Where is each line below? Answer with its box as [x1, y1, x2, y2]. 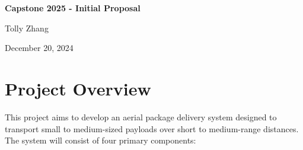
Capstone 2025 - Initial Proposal [5, 2, 141, 14]
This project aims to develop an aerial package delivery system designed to [5, 110, 277, 123]
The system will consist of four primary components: [5, 134, 196, 146]
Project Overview [5, 76, 151, 100]
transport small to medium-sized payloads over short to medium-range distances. [5, 122, 299, 135]
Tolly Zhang [5, 21, 49, 34]
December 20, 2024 [5, 42, 74, 54]
